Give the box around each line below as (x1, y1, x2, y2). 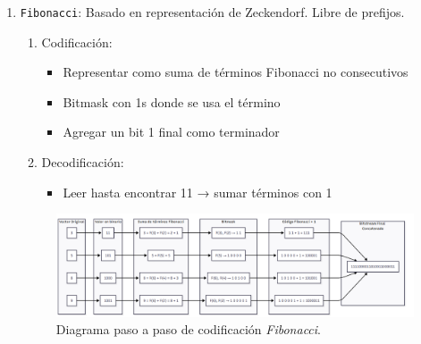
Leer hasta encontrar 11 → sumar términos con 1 (63, 182, 333, 201)
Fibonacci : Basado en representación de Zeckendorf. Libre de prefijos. (20, 3, 405, 21)
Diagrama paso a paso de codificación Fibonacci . (55, 320, 322, 339)
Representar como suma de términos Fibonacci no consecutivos (63, 63, 408, 81)
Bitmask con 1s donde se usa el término (63, 92, 281, 111)
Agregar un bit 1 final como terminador (63, 122, 280, 141)
